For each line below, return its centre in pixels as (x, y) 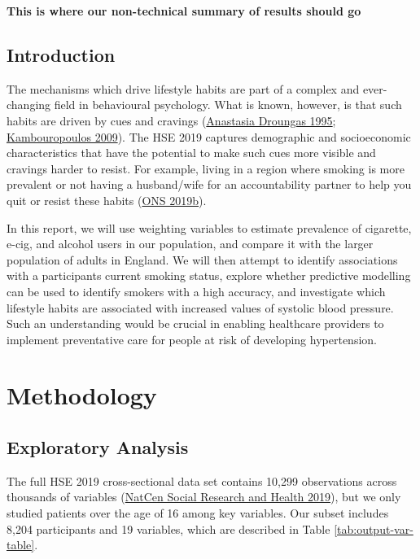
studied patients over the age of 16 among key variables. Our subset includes (198, 513)
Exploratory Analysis (98, 447)
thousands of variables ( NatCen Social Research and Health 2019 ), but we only (204, 497)
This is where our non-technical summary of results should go (184, 11)
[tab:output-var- (374, 528)
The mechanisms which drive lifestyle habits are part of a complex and (183, 88)
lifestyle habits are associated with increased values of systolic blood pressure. (200, 307)
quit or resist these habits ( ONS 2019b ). (107, 200)
